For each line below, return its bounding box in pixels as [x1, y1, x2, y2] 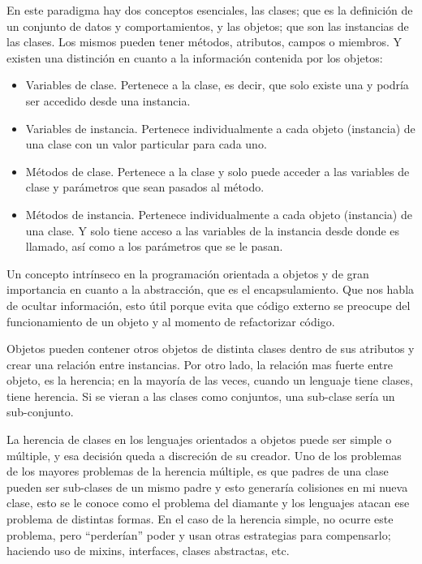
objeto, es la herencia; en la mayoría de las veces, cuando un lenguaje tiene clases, [6, 372, 413, 389]
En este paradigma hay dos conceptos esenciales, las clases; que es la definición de [6, 2, 413, 18]
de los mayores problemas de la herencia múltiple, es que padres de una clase [6, 463, 389, 480]
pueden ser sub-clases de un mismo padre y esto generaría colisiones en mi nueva [6, 478, 408, 495]
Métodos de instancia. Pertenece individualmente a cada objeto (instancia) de [25, 205, 412, 222]
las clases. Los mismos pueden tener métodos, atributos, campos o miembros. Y [6, 33, 403, 50]
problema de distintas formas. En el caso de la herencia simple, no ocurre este [6, 510, 394, 527]
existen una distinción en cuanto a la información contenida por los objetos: [6, 49, 383, 66]
